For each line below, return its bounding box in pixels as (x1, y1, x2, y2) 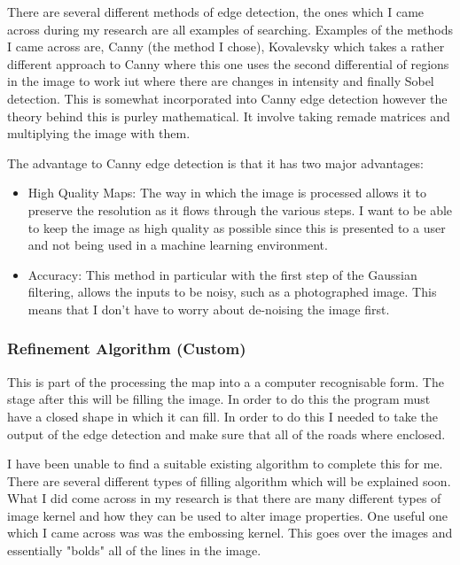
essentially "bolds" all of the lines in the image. (7, 541, 261, 560)
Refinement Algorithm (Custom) (7, 337, 246, 360)
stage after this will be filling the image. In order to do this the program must (7, 390, 431, 408)
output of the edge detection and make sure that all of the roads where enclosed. (7, 424, 446, 443)
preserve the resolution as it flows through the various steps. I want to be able (27, 200, 453, 219)
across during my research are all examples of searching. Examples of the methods (7, 19, 453, 38)
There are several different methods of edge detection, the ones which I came (7, 3, 425, 20)
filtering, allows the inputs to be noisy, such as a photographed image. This (27, 282, 437, 301)
